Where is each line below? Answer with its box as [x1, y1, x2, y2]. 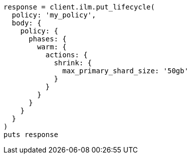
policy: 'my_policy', [11, 11, 96, 19]
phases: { [28, 35, 67, 43]
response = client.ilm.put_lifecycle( [3, 3, 155, 11]
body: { [11, 19, 41, 27]
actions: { [45, 51, 88, 59]
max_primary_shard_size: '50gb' [62, 67, 189, 75]
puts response [3, 131, 58, 139]
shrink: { [54, 59, 92, 67]
